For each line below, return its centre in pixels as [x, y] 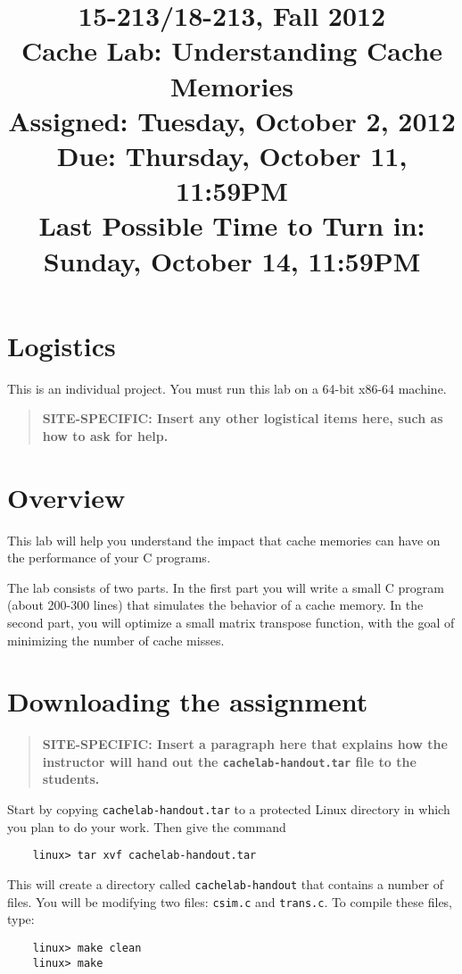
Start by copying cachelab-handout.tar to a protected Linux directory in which [229, 809]
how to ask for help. [105, 435]
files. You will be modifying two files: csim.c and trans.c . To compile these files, [230, 901]
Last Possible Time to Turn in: [232, 225]
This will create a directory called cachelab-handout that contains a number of [225, 883]
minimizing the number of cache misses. [116, 640]
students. [71, 779]
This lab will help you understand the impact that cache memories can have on [224, 540]
